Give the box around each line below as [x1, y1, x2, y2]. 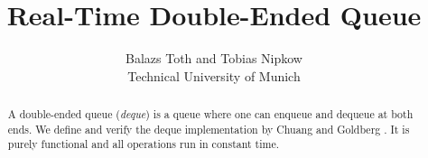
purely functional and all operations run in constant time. [7, 136, 279, 152]
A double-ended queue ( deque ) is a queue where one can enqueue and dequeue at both [7, 107, 414, 122]
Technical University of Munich [127, 66, 301, 85]
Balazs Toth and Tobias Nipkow [126, 49, 302, 68]
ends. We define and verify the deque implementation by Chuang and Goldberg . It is [7, 121, 410, 136]
